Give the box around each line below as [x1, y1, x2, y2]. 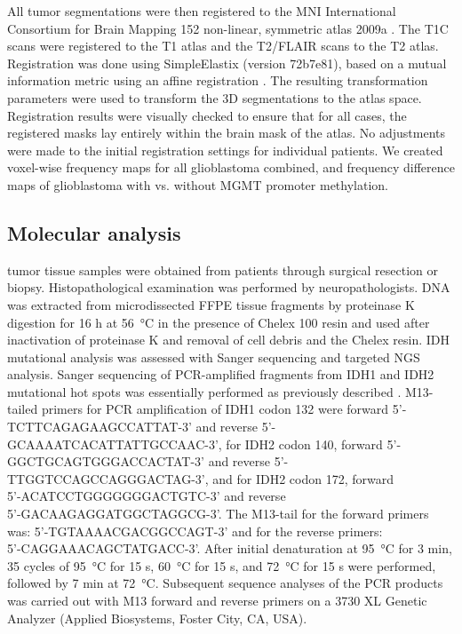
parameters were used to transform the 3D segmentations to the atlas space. [7, 88, 422, 107]
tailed [7, 400, 38, 418]
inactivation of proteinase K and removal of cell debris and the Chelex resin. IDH [7, 330, 450, 349]
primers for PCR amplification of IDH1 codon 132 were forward [41, 400, 389, 418]
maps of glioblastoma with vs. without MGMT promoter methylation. [7, 175, 388, 194]
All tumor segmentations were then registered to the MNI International [7, 2, 396, 20]
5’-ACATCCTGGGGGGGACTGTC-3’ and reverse [7, 487, 286, 505]
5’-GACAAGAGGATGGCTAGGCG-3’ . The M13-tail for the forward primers [7, 504, 429, 523]
